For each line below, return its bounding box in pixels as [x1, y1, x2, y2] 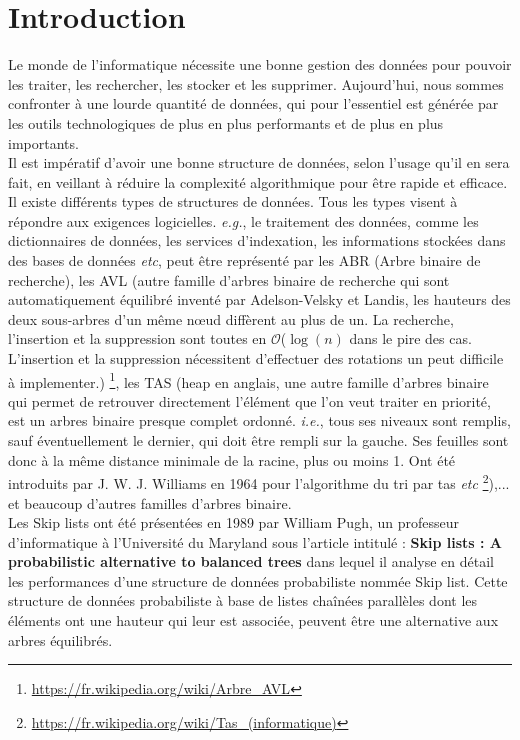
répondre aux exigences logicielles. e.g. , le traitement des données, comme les [8, 210, 479, 231]
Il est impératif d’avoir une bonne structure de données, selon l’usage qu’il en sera [8, 152, 510, 173]
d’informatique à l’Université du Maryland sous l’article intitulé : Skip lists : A [8, 531, 503, 552]
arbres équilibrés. [8, 629, 113, 650]
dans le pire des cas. [349, 328, 472, 349]
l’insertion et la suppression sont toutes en [8, 328, 267, 349]
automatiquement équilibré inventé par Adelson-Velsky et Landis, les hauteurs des [8, 289, 511, 310]
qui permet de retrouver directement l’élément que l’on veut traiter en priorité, [8, 390, 491, 411]
